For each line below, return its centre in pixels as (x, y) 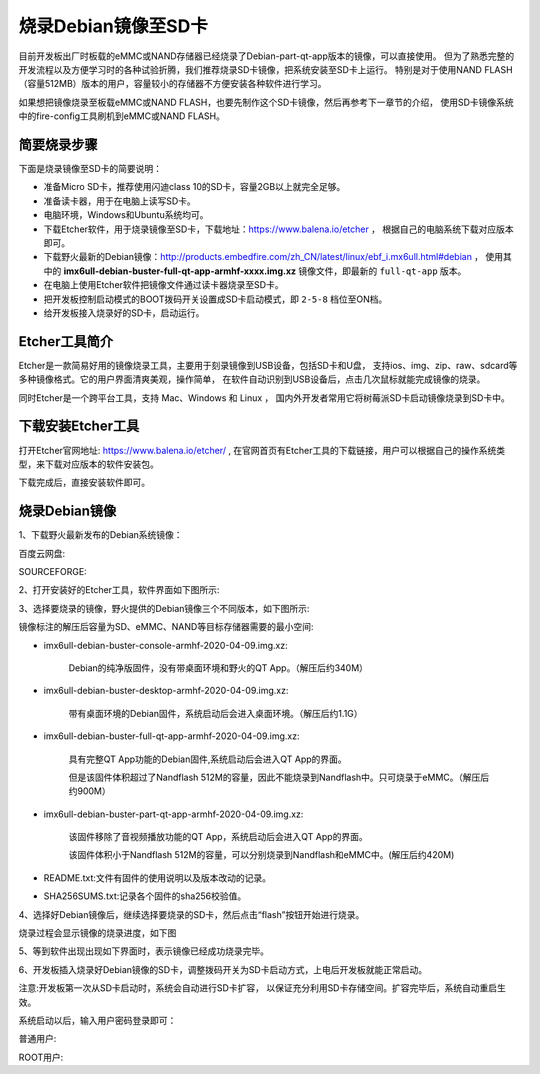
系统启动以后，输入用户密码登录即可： (97, 1020)
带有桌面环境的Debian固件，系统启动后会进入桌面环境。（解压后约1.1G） (216, 713)
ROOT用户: (41, 1057)
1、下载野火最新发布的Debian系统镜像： (101, 535)
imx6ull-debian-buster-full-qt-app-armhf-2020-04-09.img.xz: (171, 736)
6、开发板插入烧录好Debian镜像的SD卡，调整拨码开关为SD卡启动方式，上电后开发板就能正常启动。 (223, 969)
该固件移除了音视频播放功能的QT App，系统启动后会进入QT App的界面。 (218, 837)
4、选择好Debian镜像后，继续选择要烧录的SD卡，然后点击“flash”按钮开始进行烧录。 (191, 914)
